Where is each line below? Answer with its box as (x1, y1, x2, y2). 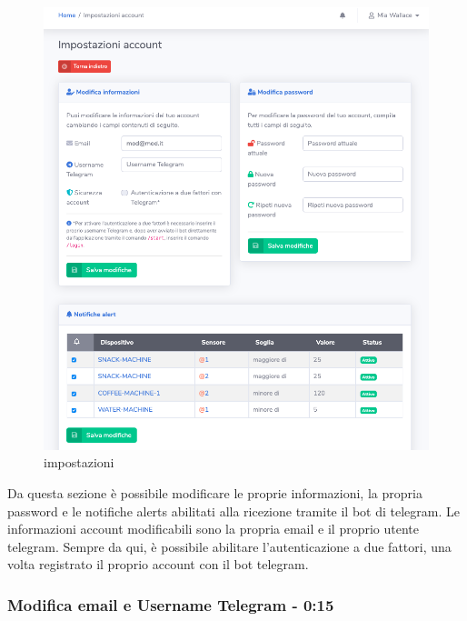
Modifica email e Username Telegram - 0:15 (7, 593, 334, 616)
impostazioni (44, 453, 114, 472)
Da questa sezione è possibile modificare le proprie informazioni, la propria (7, 484, 422, 503)
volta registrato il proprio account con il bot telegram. (7, 555, 309, 574)
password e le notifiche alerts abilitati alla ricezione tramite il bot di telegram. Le (7, 501, 460, 520)
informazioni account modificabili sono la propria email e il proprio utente (7, 519, 419, 538)
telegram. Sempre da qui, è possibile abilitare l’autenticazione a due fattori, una (7, 536, 452, 556)
